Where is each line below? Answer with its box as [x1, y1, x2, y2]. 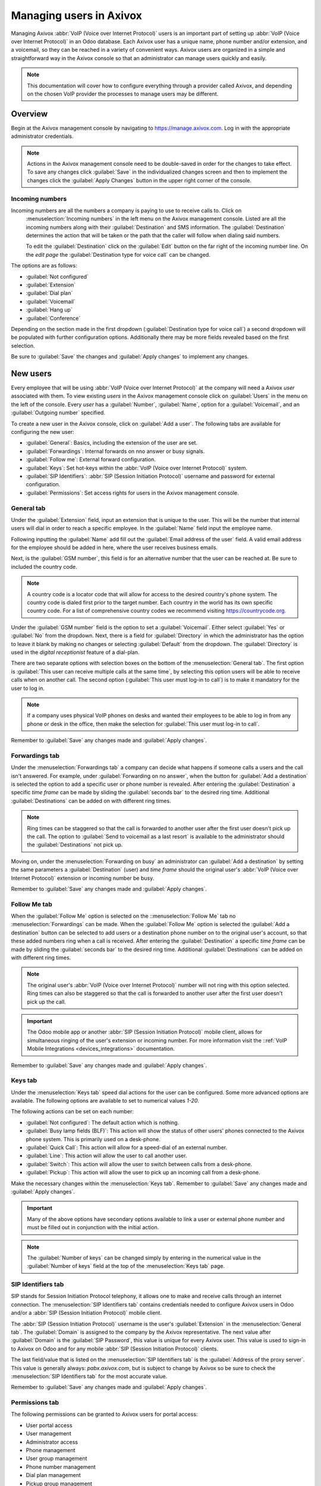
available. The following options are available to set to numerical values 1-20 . [11, 1097, 199, 1104]
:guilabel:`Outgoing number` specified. [11, 409, 105, 416]
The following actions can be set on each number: [11, 1108, 134, 1115]
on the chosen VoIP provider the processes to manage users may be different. [27, 90, 219, 97]
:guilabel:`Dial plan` [26, 289, 73, 297]
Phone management [26, 1447, 75, 1454]
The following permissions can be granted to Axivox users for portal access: [11, 1411, 198, 1418]
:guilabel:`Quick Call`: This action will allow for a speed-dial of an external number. [26, 1144, 228, 1151]
